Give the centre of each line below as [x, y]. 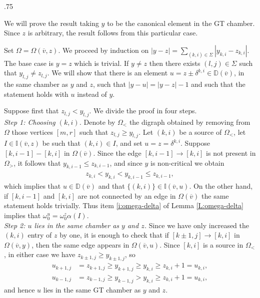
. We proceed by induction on [103, 50]
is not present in [231, 153]
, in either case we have [40, 254]
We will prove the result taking [51, 23]
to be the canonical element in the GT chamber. [181, 23]
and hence [19, 289]
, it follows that [37, 162]
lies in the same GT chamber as [92, 289]
